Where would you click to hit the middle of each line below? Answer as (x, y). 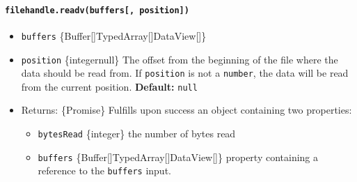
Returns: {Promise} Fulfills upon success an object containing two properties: (187, 110)
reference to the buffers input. (104, 170)
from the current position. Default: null (109, 86)
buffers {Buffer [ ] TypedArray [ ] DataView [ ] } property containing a (178, 157)
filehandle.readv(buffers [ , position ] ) (97, 10)
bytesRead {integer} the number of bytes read (137, 134)
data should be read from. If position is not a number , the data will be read (185, 73)
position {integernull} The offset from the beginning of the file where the (180, 59)
